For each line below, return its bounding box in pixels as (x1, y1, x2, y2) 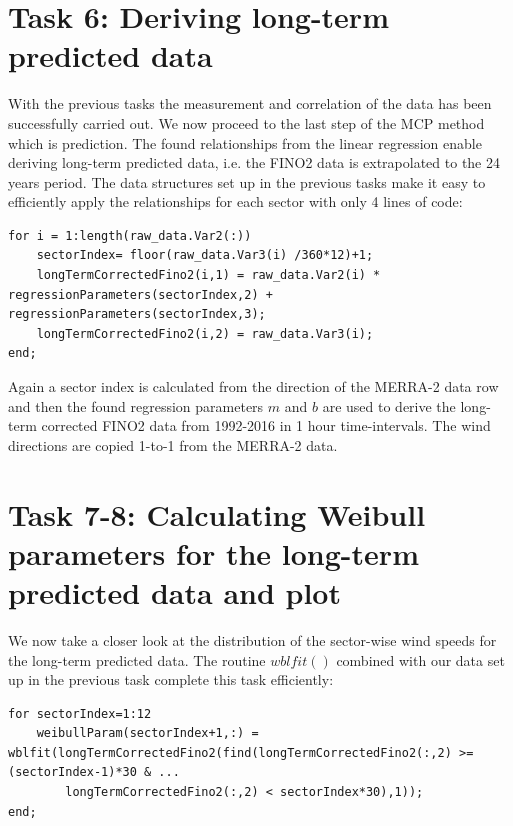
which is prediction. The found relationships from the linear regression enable (8, 132, 482, 153)
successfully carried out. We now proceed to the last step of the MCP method (8, 112, 485, 133)
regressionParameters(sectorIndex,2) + (8, 287, 273, 302)
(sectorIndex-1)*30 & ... (8, 765, 180, 780)
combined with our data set (336, 649, 505, 670)
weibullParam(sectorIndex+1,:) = (36, 726, 259, 741)
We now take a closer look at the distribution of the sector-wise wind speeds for (8, 629, 497, 650)
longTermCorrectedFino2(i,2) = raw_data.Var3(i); (36, 326, 374, 341)
